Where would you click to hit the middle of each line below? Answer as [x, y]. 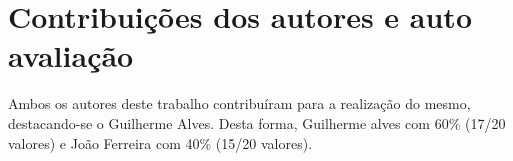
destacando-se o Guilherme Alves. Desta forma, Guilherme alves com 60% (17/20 [257, 122]
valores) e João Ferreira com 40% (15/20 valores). [160, 142]
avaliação [71, 55]
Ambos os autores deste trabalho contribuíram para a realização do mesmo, [239, 103]
